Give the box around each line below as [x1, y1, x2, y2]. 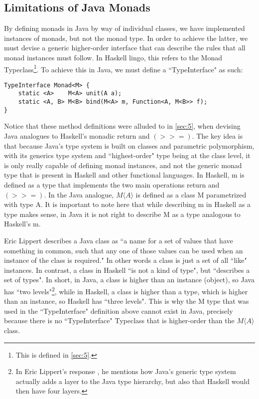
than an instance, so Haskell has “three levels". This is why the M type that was [4, 296, 249, 306]
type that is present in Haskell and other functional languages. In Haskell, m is [4, 170, 245, 180]
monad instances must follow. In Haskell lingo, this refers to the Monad [4, 52, 223, 62]
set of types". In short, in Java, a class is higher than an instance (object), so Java [4, 274, 255, 285]
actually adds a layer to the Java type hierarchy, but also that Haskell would [15, 376, 250, 386]
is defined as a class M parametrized [135, 189, 247, 199]
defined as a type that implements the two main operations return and [4, 180, 220, 190]
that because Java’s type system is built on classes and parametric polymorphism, [4, 140, 255, 151]
